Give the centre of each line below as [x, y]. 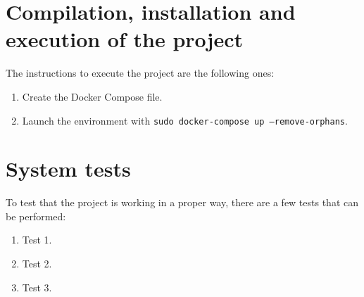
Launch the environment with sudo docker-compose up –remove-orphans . [185, 120]
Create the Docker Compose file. [92, 96]
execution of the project [124, 39]
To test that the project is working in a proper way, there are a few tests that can [182, 202]
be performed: [36, 216]
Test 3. [37, 287]
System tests [68, 169]
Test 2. [37, 264]
